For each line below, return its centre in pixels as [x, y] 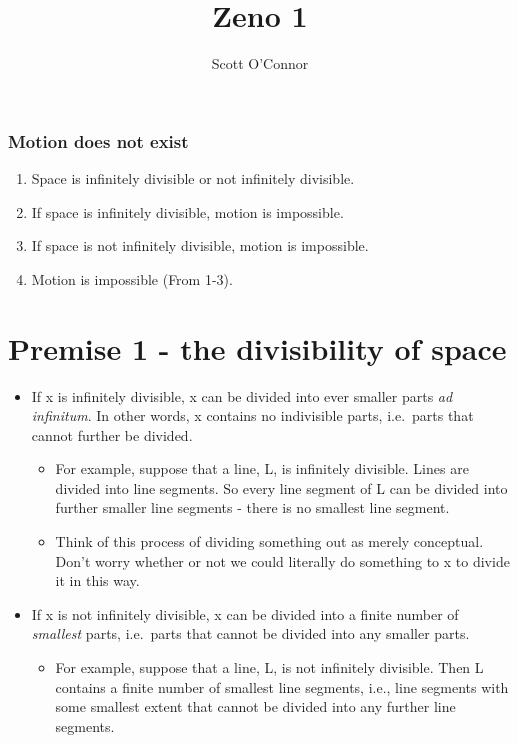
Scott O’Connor [260, 63]
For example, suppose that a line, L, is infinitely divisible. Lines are [262, 468]
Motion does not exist [98, 140]
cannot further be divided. [112, 434]
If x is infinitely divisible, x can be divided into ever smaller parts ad [242, 395]
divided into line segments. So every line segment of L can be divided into [281, 487]
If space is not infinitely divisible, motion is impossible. [200, 245]
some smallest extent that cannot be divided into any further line [255, 706]
